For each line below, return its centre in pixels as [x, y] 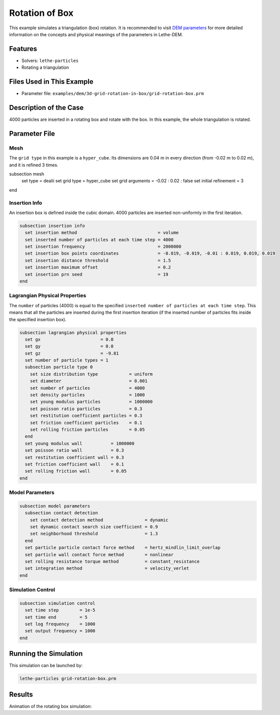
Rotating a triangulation [45, 67]
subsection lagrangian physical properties [73, 332]
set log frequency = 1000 [60, 624]
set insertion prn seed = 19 [97, 274]
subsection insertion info [52, 226]
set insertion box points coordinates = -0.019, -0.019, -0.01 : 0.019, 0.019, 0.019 [150, 253]
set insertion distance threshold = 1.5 [98, 260]
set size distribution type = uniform [91, 374]
